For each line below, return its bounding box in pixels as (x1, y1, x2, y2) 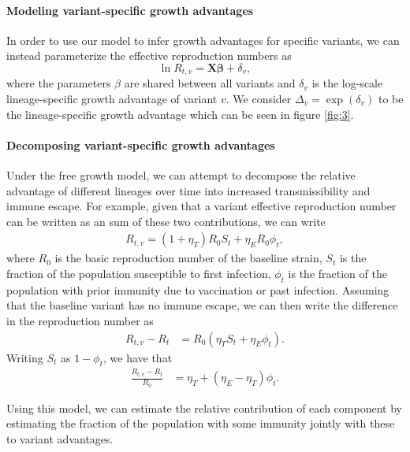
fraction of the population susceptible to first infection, (6, 265, 271, 282)
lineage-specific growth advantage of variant (6, 91, 218, 107)
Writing (6, 349, 43, 365)
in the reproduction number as (6, 313, 154, 328)
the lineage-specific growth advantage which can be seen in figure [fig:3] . (6, 106, 354, 122)
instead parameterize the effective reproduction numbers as (6, 47, 292, 64)
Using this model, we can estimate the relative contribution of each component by (6, 399, 402, 416)
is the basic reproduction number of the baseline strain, (54, 250, 322, 266)
